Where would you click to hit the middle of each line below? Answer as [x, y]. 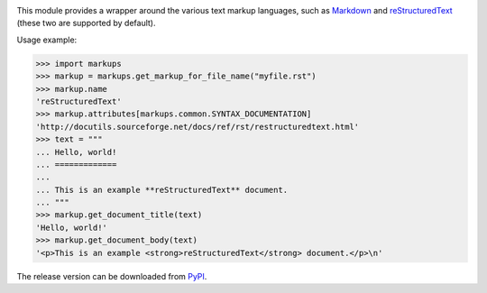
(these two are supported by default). [87, 23]
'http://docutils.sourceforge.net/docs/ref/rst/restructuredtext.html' [198, 127]
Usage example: [47, 40]
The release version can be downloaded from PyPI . [112, 276]
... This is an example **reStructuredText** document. [162, 190]
